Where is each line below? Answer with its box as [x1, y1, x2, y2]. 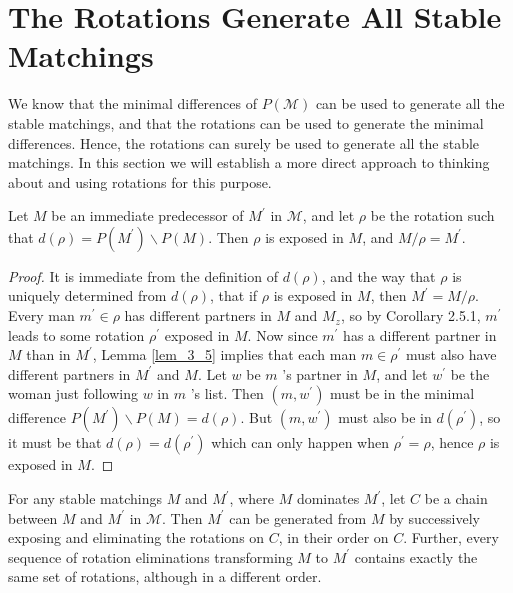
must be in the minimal [330, 383, 475, 404]
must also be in [338, 407, 432, 428]
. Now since [247, 324, 318, 345]
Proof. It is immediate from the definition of [8, 265, 278, 286]
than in [26, 344, 71, 365]
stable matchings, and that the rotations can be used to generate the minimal [8, 112, 484, 133]
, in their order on [278, 527, 389, 548]
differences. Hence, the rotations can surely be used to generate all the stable [8, 132, 480, 153]
